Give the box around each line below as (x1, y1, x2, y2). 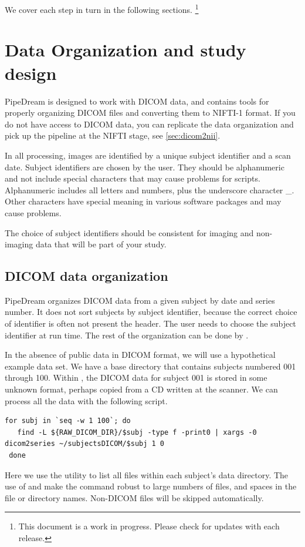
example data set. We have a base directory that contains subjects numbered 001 (5, 360, 296, 372)
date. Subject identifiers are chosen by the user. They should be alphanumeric (5, 160, 284, 173)
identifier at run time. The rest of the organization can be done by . (5, 328, 249, 341)
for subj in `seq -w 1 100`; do (5, 417, 131, 425)
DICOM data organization (5, 267, 168, 285)
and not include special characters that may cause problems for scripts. (5, 172, 260, 184)
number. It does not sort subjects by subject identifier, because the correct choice (5, 306, 297, 318)
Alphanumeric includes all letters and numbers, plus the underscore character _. (5, 183, 294, 196)
